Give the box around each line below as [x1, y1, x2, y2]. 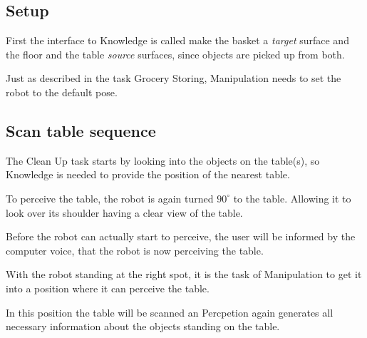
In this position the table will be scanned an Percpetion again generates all [6, 304, 334, 319]
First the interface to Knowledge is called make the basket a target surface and [6, 33, 349, 48]
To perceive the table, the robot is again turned [6, 190, 214, 205]
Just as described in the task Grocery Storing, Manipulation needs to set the [6, 71, 341, 86]
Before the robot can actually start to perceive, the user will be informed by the [6, 229, 356, 244]
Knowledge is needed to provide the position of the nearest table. [6, 167, 290, 182]
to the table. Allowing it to [233, 190, 351, 205]
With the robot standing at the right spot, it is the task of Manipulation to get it [6, 267, 362, 282]
